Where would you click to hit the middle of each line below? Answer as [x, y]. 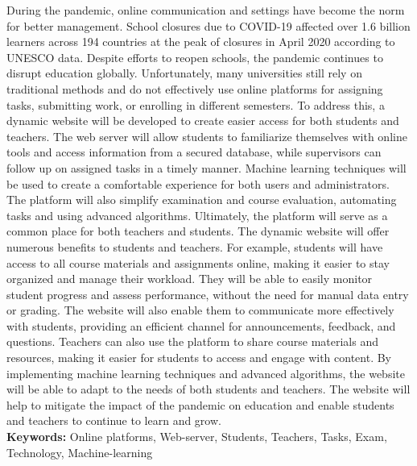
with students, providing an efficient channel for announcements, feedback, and [201, 325]
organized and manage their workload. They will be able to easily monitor [190, 279]
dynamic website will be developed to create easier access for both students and [203, 121]
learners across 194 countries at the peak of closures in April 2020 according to [201, 42]
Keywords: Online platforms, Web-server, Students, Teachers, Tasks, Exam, [197, 437]
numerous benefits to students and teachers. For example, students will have [195, 246]
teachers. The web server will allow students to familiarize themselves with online [207, 136]
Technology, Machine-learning [80, 452]
